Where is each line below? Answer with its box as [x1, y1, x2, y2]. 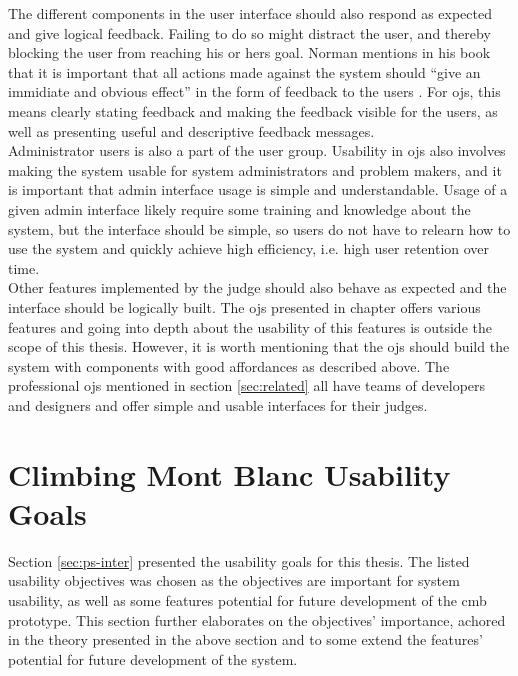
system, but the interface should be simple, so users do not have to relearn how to [8, 218, 511, 239]
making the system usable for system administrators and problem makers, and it [8, 159, 502, 180]
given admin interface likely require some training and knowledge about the [8, 198, 471, 219]
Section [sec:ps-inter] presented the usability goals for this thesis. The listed [8, 550, 470, 571]
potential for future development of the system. [8, 648, 298, 669]
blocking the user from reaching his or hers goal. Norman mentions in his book [8, 42, 491, 63]
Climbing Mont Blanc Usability [8, 453, 451, 494]
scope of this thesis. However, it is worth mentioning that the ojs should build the [8, 336, 510, 357]
